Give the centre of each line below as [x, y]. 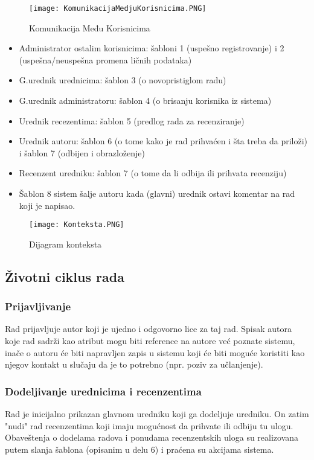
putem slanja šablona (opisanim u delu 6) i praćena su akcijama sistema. [139, 449]
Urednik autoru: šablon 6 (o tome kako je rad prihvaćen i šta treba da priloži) [163, 141]
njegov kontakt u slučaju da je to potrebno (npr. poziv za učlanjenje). [134, 364]
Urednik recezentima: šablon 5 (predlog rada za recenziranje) [132, 120]
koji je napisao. [47, 205]
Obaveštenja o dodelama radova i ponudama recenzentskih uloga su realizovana [152, 437]
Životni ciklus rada [65, 276]
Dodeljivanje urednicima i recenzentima [103, 391]
